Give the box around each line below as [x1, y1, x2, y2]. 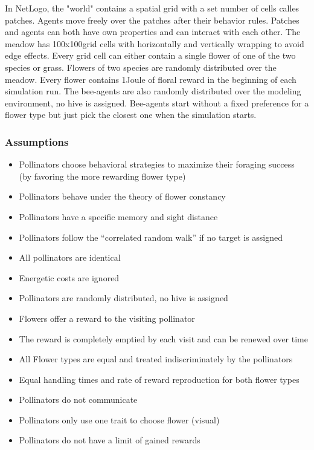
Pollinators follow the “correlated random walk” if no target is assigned [19, 230, 283, 243]
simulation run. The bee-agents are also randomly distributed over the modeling [5, 85, 301, 97]
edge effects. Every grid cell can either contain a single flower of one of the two [5, 49, 296, 62]
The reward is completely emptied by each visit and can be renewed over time [19, 332, 308, 345]
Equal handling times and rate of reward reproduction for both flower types [19, 373, 300, 385]
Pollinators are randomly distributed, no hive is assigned [19, 292, 228, 304]
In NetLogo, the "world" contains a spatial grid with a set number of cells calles [5, 2, 300, 14]
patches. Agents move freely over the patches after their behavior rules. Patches [5, 13, 300, 26]
